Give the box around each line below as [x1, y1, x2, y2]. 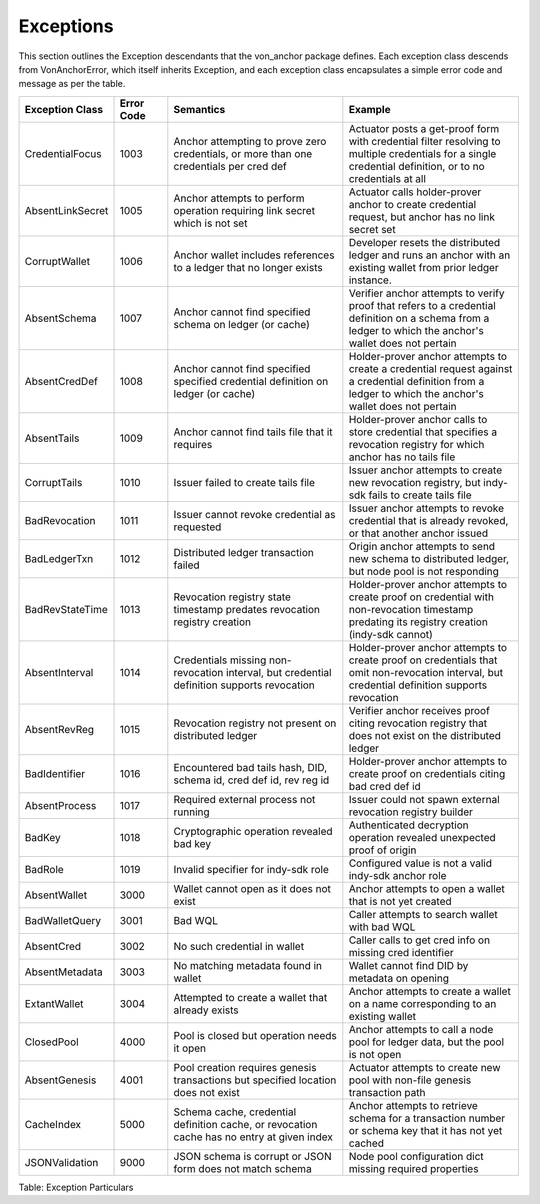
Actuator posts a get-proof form [348, 121, 500, 135]
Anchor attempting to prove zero [173, 134, 327, 148]
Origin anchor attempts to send [348, 539, 495, 553]
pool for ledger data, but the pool [348, 1035, 505, 1049]
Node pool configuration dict [348, 1149, 484, 1163]
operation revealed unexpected [348, 830, 497, 844]
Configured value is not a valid [348, 856, 492, 870]
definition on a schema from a [348, 311, 490, 325]
